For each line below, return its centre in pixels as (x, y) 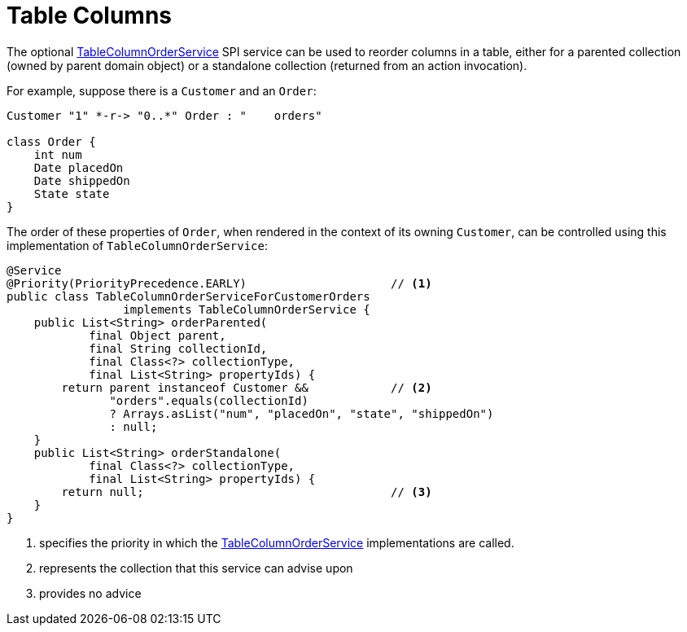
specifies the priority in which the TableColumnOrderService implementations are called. (277, 542)
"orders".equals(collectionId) (209, 400)
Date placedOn (79, 167)
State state (72, 193)
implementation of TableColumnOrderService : (137, 245)
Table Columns (90, 15)
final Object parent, (158, 335)
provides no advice (90, 593)
